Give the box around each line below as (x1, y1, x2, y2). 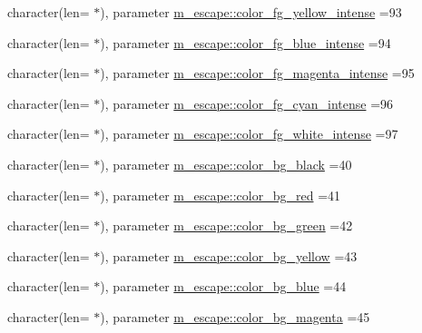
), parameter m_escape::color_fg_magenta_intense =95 (100, 64, 415, 83)
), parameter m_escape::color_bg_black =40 (100, 154, 352, 173)
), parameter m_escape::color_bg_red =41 (100, 185, 341, 204)
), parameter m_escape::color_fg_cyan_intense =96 (100, 93, 394, 113)
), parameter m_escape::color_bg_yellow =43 (100, 246, 358, 265)
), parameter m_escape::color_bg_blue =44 (100, 277, 347, 296)
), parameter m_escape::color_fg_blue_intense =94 (100, 33, 391, 52)
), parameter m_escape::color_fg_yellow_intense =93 (100, 3, 402, 21)
